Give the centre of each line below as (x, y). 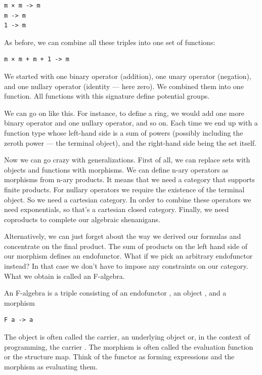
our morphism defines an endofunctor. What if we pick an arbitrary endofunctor (128, 256)
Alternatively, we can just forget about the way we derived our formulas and (123, 236)
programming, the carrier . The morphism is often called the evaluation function (129, 346)
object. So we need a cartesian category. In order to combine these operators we (128, 199)
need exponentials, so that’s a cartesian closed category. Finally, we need (117, 209)
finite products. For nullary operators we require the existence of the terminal (124, 189)
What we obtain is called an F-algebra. (64, 276)
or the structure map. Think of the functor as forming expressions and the (119, 357)
